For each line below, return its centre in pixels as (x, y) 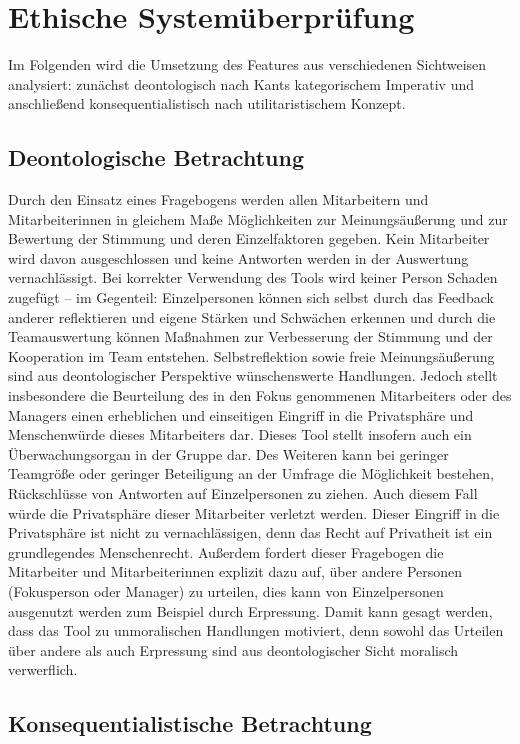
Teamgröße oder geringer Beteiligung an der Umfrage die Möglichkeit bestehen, (251, 473)
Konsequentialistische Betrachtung (190, 723)
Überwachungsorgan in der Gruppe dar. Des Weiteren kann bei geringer (228, 453)
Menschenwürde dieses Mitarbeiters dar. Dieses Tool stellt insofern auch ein (240, 434)
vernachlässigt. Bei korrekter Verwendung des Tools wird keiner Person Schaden (253, 277)
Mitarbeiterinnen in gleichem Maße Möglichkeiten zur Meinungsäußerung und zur (258, 218)
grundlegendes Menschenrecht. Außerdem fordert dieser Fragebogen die (226, 551)
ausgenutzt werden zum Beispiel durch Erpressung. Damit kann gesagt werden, (250, 610)
